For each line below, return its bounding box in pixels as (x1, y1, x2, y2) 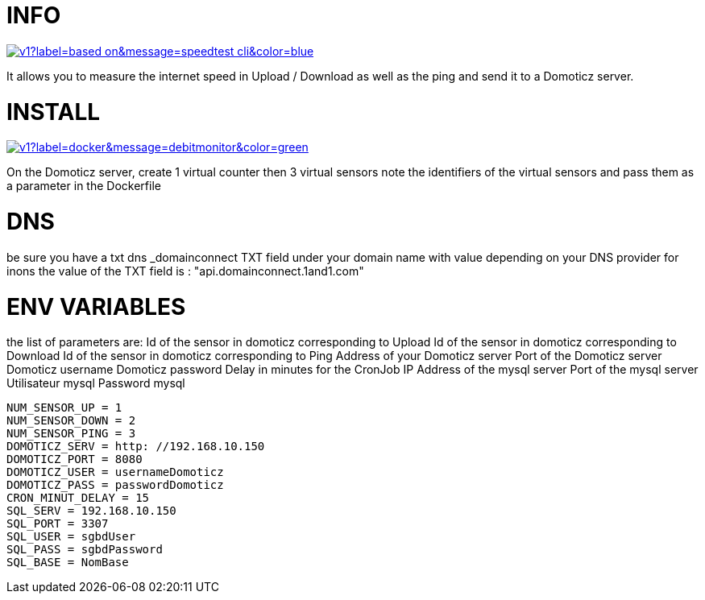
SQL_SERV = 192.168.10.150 (6, 504, 176, 518)
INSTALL (6, 97, 101, 126)
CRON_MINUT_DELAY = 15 (6, 491, 150, 505)
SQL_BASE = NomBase (6, 556, 129, 569)
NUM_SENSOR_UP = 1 (6, 401, 122, 415)
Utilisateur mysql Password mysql (6, 376, 185, 391)
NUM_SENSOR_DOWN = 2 (6, 414, 136, 428)
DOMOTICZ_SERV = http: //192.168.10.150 (6, 440, 265, 453)
